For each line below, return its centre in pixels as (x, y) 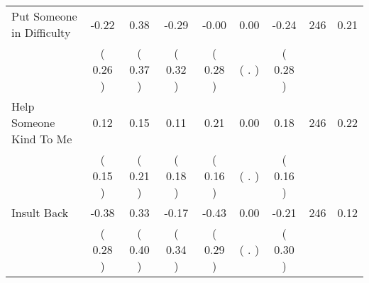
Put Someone (44, 16)
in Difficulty (41, 32)
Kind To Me (42, 139)
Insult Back (40, 212)
